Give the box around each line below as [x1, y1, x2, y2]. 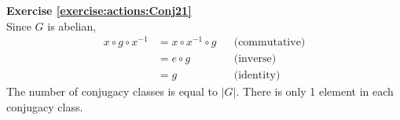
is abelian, [47, 17, 97, 34]
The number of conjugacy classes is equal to [6, 83, 218, 100]
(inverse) [233, 53, 277, 65]
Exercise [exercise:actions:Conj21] [6, 2, 192, 18]
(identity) [233, 70, 281, 82]
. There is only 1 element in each [236, 83, 394, 100]
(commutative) [233, 37, 306, 49]
